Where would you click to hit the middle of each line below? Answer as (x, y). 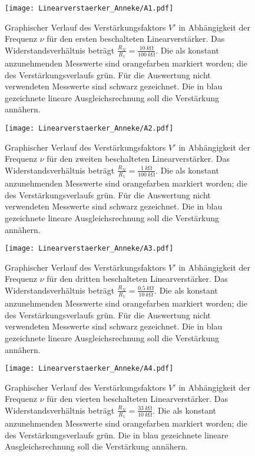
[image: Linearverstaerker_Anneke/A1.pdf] (89, 8)
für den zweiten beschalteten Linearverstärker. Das (138, 159)
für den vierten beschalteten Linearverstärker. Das (138, 399)
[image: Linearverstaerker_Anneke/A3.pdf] (89, 249)
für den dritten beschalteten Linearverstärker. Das (137, 279)
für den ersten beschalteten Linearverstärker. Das (136, 39)
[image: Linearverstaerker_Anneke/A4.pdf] (89, 369)
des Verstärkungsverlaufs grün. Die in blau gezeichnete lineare (117, 435)
